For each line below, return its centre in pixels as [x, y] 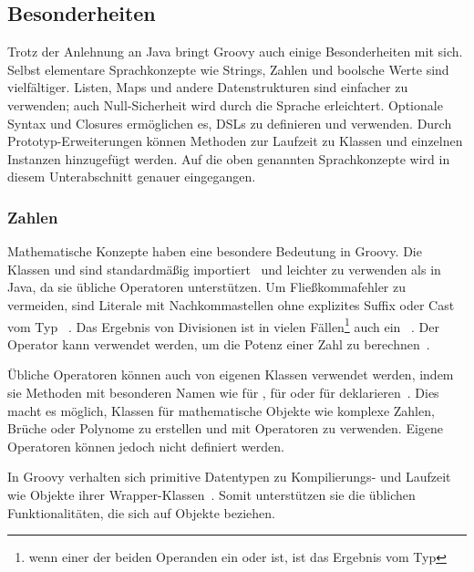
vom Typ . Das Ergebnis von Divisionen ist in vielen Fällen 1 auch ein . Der [223, 325]
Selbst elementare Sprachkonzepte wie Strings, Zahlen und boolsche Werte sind [228, 69]
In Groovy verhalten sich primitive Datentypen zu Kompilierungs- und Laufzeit [229, 477]
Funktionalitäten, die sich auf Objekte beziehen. [141, 512]
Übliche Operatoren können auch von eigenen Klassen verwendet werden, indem [231, 374]
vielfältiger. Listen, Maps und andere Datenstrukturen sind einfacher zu [208, 87]
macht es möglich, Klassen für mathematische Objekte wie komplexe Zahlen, [221, 410]
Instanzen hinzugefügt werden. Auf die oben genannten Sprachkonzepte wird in [229, 158]
